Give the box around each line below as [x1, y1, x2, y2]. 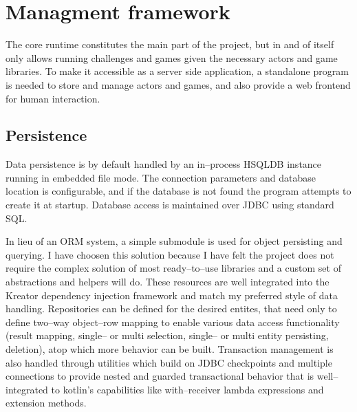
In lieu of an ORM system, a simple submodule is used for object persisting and [6, 234, 343, 248]
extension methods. [6, 395, 87, 410]
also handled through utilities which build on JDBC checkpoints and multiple [6, 355, 332, 369]
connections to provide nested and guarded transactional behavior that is [6, 369, 314, 383]
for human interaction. [6, 91, 100, 105]
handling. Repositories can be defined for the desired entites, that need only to [6, 301, 337, 316]
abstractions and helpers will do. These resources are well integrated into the [6, 274, 329, 289]
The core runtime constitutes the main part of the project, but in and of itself [6, 37, 334, 52]
